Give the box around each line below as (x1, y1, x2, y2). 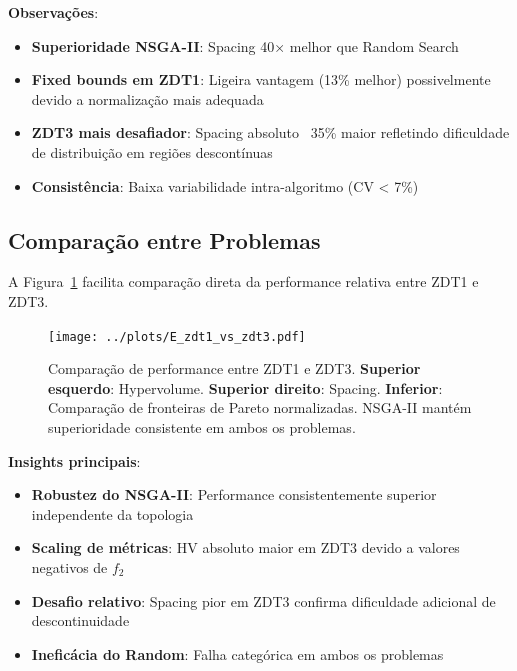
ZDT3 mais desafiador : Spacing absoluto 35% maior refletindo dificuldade (31, 122, 510, 143)
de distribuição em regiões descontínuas (31, 141, 273, 162)
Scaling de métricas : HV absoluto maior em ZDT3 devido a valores (31, 537, 460, 558)
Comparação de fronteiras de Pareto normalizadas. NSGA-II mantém (48, 397, 472, 418)
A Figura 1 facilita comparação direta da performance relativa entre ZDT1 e (8, 271, 479, 292)
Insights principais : (8, 450, 141, 471)
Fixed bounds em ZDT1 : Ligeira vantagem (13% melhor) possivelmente (31, 69, 491, 90)
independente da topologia (31, 503, 194, 524)
